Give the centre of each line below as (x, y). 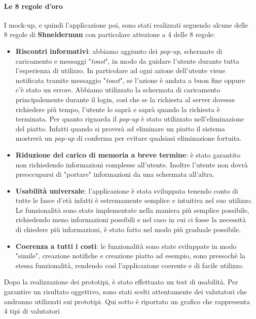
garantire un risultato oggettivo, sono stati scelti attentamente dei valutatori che (126, 292)
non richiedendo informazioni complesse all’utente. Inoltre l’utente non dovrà (132, 164)
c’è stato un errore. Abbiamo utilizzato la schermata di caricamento (118, 90)
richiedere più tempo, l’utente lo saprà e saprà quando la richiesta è (118, 109)
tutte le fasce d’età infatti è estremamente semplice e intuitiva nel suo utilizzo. (134, 200)
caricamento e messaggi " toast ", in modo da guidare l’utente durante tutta (127, 60)
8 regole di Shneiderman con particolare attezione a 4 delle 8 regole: (110, 34)
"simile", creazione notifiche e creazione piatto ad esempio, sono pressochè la (130, 256)
